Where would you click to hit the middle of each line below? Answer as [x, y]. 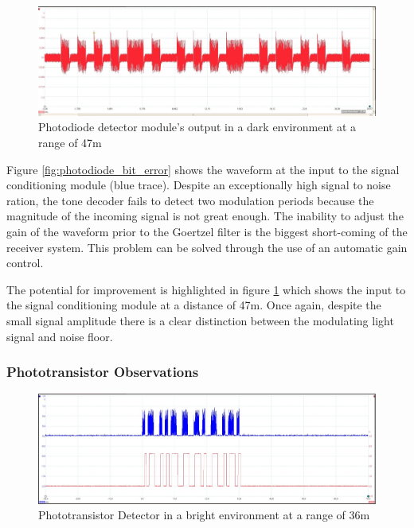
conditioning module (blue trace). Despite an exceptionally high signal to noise [199, 185]
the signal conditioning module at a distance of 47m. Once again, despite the [194, 305]
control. [25, 263]
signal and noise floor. [60, 336]
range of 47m [70, 143]
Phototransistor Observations [103, 372]
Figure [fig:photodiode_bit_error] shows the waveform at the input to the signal [203, 169]
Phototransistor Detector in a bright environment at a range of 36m [204, 515]
